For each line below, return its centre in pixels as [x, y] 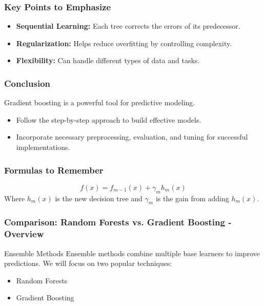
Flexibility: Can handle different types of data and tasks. [108, 60]
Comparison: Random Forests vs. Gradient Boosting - [118, 222]
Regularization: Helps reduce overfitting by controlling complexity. [124, 43]
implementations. [43, 147]
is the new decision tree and [99, 198]
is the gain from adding [192, 198]
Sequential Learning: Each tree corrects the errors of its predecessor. [128, 26]
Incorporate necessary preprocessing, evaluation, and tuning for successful [132, 137]
